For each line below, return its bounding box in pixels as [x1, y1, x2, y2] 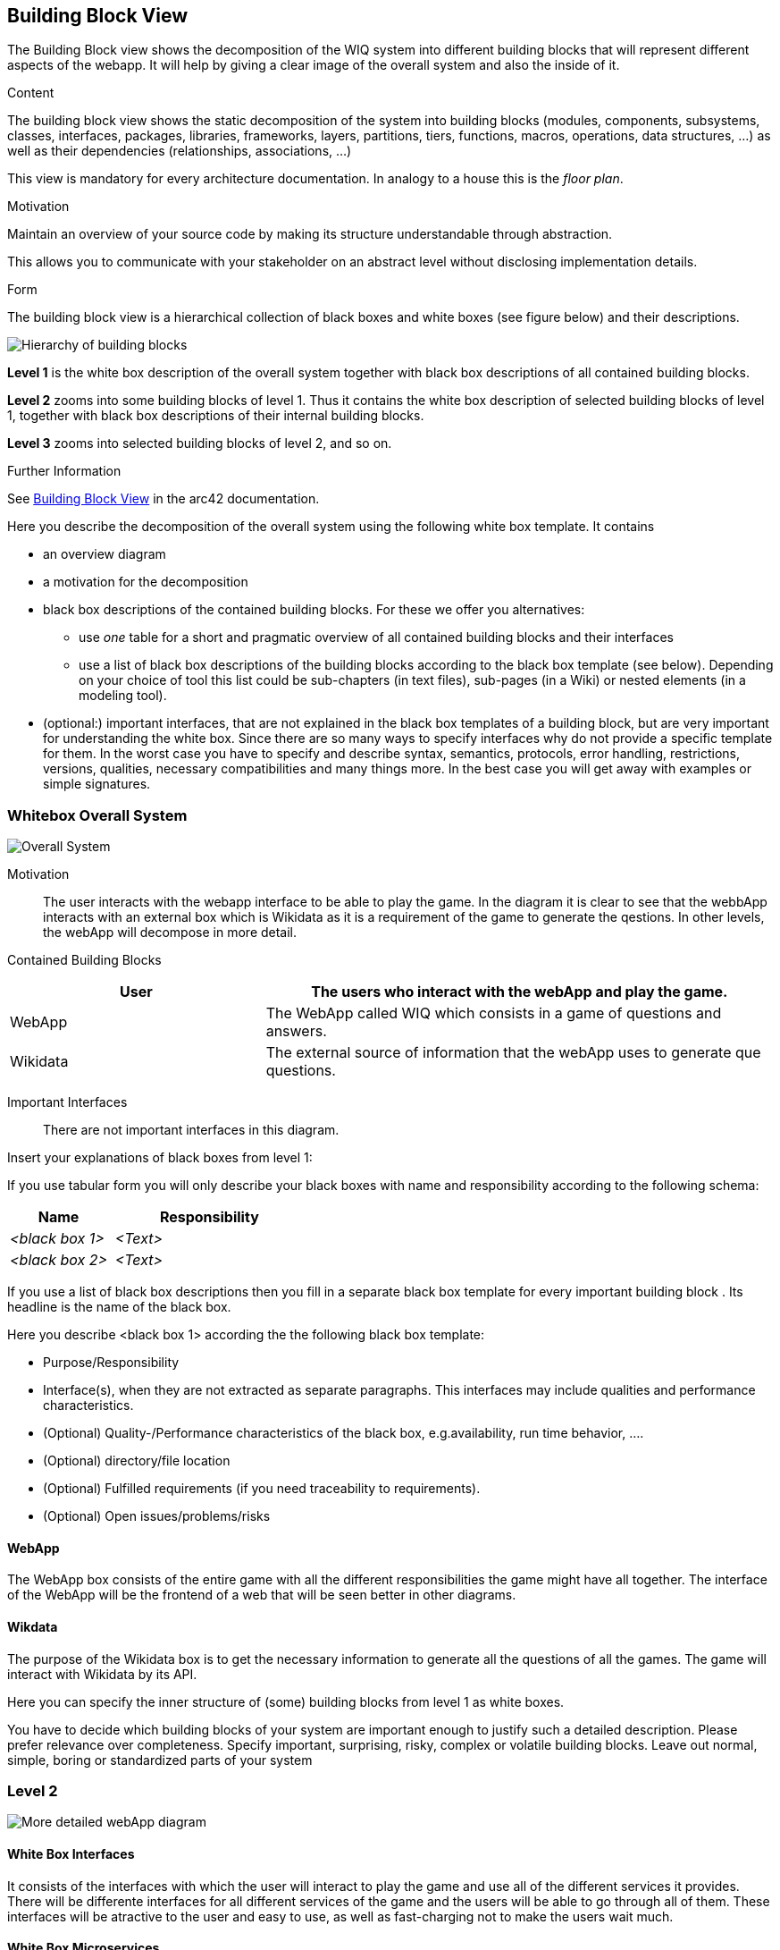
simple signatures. [43, 776, 151, 792]
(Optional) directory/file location [43, 1453, 231, 1469]
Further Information [7, 463, 122, 479]
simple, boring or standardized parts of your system [7, 1752, 313, 1768]
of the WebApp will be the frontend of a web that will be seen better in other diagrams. [7, 1587, 516, 1603]
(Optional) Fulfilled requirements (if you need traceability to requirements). [43, 1481, 481, 1497]
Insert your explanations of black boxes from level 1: [7, 1150, 313, 1166]
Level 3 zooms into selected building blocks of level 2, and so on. [7, 435, 392, 452]
